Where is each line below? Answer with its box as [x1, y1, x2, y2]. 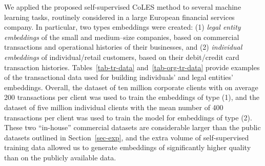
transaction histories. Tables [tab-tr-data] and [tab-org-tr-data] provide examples [4, 61, 260, 72]
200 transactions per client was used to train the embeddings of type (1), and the [4, 92, 259, 102]
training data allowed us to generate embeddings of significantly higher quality [4, 142, 251, 153]
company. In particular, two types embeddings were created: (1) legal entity [4, 22, 241, 32]
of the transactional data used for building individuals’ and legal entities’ [4, 72, 233, 82]
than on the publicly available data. [4, 152, 116, 162]
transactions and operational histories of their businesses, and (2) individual [4, 42, 242, 52]
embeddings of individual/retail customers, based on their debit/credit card [4, 51, 239, 62]
